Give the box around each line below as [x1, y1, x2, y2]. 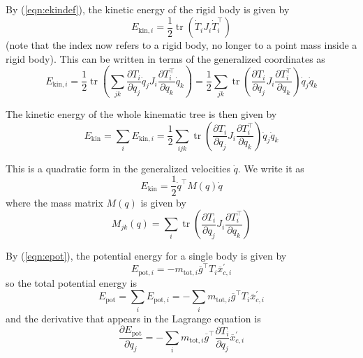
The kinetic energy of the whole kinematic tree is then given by [6, 106, 277, 121]
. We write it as [237, 161, 304, 175]
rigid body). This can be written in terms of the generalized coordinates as [6, 51, 325, 66]
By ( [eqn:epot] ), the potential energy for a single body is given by [6, 248, 287, 263]
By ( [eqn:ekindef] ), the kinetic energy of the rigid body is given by [6, 2, 290, 16]
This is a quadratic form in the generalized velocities [6, 161, 230, 175]
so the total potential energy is [6, 275, 138, 290]
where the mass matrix [6, 195, 103, 209]
